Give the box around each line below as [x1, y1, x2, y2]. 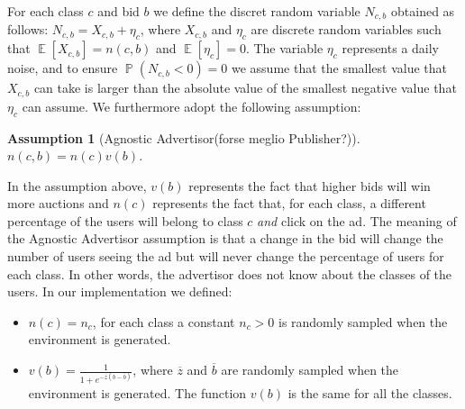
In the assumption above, [7, 176, 147, 195]
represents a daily [342, 39, 440, 58]
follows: [7, 20, 49, 39]
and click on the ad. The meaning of [257, 211, 457, 230]
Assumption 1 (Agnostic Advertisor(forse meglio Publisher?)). [7, 128, 360, 147]
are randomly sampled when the [221, 360, 399, 379]
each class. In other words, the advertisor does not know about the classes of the [7, 264, 452, 283]
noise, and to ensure [7, 59, 118, 77]
